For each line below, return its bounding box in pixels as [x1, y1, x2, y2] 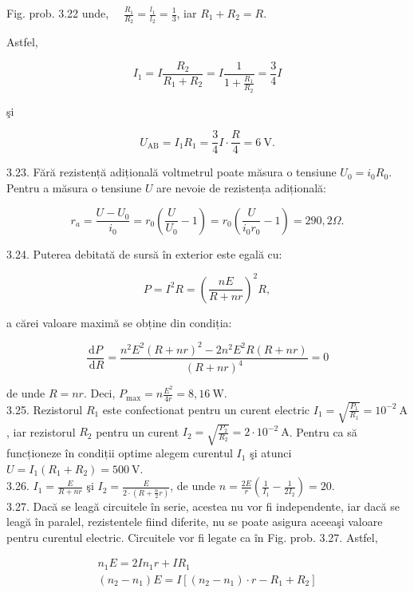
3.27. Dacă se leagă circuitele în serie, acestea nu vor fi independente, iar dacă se [6, 497, 400, 514]
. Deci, [83, 385, 116, 401]
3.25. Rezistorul [6, 401, 83, 417]
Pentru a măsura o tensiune [6, 179, 142, 196]
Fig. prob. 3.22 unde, [6, 5, 109, 21]
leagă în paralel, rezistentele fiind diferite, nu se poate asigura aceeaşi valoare [6, 513, 383, 530]
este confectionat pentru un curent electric [102, 401, 310, 417]
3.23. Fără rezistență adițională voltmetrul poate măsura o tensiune [6, 164, 337, 180]
